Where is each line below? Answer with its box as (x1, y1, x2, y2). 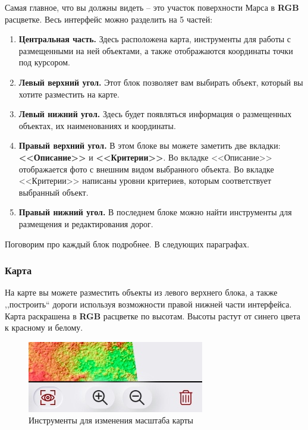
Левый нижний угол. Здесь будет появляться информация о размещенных (18, 108, 292, 120)
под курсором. (18, 56, 70, 68)
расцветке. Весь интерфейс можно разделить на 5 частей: (5, 12, 213, 25)
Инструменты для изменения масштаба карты (29, 414, 194, 426)
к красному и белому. (5, 321, 83, 334)
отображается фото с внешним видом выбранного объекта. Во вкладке (18, 162, 274, 175)
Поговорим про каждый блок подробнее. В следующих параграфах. (5, 237, 250, 250)
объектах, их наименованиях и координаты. (18, 119, 176, 131)
